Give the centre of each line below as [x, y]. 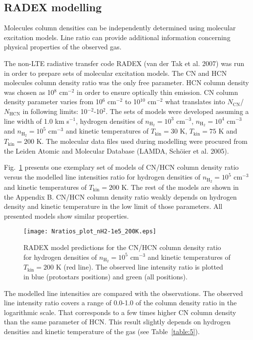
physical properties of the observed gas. [63, 47]
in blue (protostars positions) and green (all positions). [105, 276]
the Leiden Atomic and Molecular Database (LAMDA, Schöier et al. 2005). [116, 150]
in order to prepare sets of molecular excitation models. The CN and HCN [116, 73]
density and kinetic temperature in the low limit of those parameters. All [113, 206]
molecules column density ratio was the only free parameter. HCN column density [126, 82]
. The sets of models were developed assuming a [177, 111]
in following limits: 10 [55, 111]
